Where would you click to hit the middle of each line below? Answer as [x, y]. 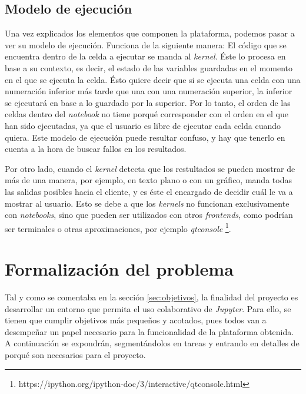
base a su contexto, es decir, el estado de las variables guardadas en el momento [149, 67]
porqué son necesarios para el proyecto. [75, 355]
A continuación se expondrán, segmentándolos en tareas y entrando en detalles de [152, 343]
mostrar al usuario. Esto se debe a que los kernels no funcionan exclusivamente [147, 203]
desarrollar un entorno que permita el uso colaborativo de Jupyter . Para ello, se [148, 308]
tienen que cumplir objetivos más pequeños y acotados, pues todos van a [136, 320]
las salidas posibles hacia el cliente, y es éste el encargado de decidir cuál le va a [149, 191]
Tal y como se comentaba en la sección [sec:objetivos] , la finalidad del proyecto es [152, 297]
